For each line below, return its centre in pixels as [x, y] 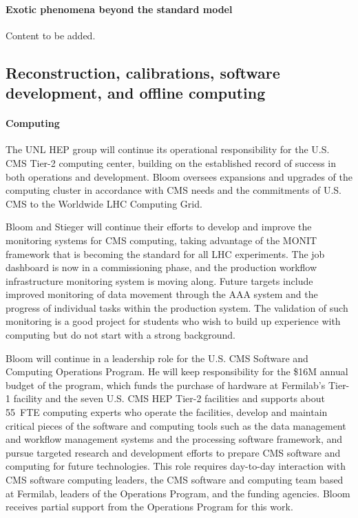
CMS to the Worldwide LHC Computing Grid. [104, 203]
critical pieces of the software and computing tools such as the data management [176, 425]
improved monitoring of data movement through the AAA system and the [162, 294]
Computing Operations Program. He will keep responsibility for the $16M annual [177, 371]
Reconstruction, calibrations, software [143, 72]
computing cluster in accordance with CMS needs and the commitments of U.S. [173, 190]
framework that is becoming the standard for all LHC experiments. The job [165, 253]
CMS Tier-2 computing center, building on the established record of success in [171, 162]
